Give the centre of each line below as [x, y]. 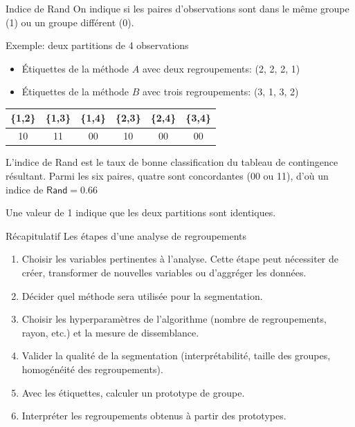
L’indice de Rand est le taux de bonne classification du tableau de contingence [172, 162]
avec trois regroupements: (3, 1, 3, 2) [221, 92]
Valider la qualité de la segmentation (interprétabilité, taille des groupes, [176, 355]
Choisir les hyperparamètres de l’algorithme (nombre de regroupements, [174, 319]
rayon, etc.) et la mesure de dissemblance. [110, 332]
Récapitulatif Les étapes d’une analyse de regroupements [126, 235]
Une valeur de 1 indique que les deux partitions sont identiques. [141, 212]
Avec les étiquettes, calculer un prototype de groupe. [133, 392]
